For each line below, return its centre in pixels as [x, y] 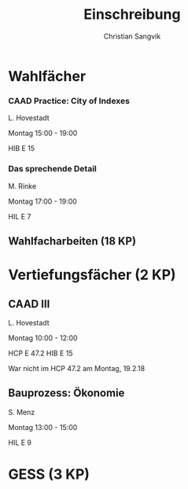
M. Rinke [22, 186]
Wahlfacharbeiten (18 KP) [72, 241]
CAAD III [29, 304]
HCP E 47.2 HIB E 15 [41, 353]
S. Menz [22, 412]
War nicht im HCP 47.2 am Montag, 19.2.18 [77, 368]
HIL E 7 [20, 216]
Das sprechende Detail [52, 169]
